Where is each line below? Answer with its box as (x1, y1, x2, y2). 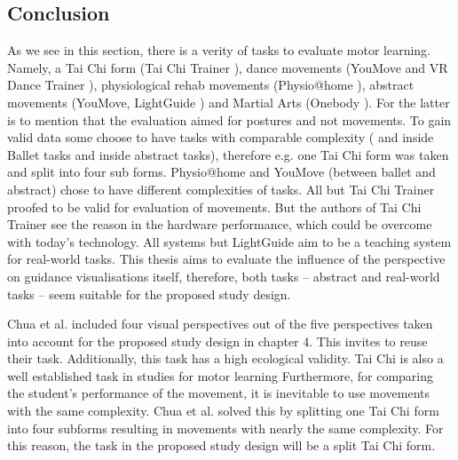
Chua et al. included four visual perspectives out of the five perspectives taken (7, 314, 433, 333)
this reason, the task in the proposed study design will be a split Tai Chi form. (7, 436, 436, 455)
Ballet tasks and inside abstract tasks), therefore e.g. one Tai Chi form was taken (7, 145, 449, 163)
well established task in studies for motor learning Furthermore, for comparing (7, 366, 434, 385)
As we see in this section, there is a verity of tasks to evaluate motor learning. (7, 41, 431, 59)
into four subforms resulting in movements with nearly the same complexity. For (7, 418, 444, 437)
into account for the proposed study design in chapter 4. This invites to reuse (7, 331, 428, 350)
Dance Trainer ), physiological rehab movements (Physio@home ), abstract (7, 75, 415, 94)
